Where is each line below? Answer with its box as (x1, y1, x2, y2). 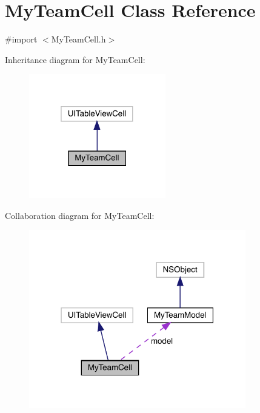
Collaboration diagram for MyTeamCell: (5, 209, 155, 221)
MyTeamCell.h (51, 33, 106, 45)
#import (5, 33, 38, 45)
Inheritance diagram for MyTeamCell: (5, 53, 145, 65)
